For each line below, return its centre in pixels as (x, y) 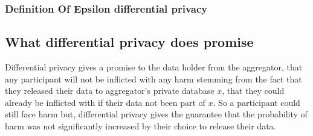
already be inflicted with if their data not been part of (105, 102)
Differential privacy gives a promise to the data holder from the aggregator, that (154, 67)
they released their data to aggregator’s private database (110, 91)
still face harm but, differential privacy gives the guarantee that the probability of (156, 114)
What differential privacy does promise (129, 42)
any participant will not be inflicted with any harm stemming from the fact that (153, 79)
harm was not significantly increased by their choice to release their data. (140, 126)
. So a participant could (257, 102)
